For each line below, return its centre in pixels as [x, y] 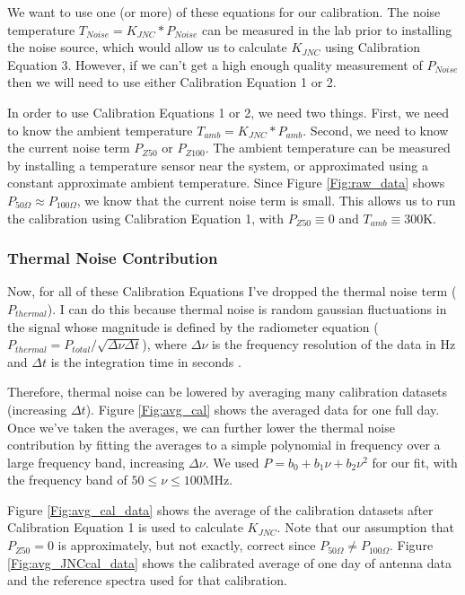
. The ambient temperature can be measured [328, 148]
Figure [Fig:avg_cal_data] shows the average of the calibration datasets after [220, 509]
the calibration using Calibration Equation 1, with [146, 218]
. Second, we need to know [376, 130]
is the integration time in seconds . [146, 361]
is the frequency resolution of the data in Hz [333, 344]
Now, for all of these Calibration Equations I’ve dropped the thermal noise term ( [232, 291]
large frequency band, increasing [96, 462]
